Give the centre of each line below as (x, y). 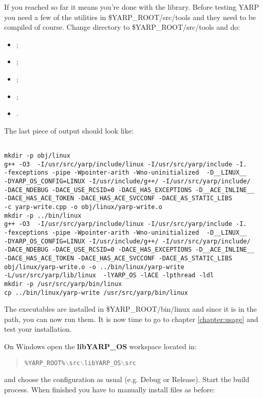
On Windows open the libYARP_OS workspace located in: (101, 346)
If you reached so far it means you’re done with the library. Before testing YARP (132, 7)
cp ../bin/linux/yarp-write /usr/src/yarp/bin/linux (96, 292)
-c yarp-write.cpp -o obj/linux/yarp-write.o (83, 207)
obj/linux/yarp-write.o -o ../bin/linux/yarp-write (94, 267)
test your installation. (38, 329)
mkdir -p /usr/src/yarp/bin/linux (63, 284)
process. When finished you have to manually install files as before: (110, 389)
